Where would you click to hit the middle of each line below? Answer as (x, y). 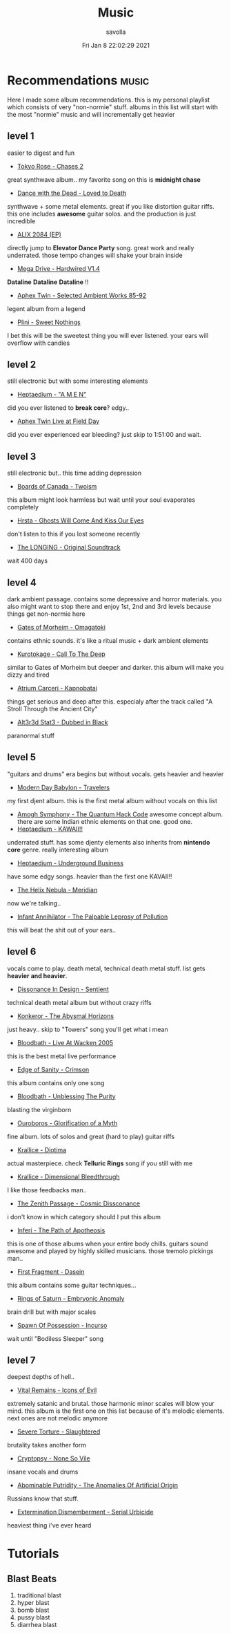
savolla (116, 32)
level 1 (21, 136)
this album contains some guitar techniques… (72, 1285)
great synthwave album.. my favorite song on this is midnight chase (104, 179)
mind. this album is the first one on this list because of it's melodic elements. (116, 1411)
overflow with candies (39, 343)
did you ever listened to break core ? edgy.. (68, 408)
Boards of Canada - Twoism (57, 487)
